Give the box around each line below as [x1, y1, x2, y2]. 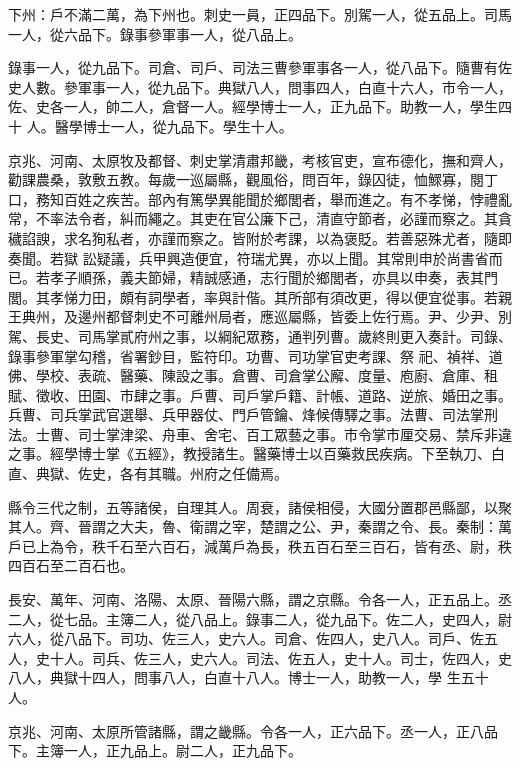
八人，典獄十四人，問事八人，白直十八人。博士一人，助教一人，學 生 [8, 667, 461, 688]
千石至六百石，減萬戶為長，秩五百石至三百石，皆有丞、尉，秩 [105, 535, 512, 556]
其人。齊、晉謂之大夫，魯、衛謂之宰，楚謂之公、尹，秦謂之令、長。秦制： [8, 516, 498, 537]
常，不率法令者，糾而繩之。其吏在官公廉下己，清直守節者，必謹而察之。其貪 [8, 208, 512, 229]
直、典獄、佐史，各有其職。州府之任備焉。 [8, 463, 288, 484]
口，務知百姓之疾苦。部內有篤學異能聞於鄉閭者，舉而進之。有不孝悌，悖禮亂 [8, 188, 512, 209]
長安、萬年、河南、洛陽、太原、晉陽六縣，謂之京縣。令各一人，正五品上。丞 [8, 589, 512, 610]
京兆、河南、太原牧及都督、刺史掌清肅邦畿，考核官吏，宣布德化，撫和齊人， [8, 149, 512, 170]
